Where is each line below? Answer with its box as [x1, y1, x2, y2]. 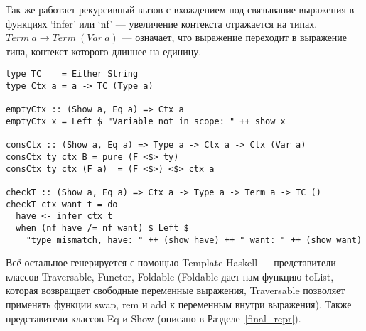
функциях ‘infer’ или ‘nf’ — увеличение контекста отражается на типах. [6, 16, 318, 31]
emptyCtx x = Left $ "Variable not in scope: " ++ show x [6, 116, 286, 126]
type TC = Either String [6, 69, 139, 80]
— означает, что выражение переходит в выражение [122, 30, 348, 45]
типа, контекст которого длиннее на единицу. [6, 43, 202, 58]
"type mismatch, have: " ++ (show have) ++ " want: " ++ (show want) [26, 234, 362, 245]
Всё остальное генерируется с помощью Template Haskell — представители [6, 255, 336, 270]
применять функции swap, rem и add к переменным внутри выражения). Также [6, 297, 352, 311]
